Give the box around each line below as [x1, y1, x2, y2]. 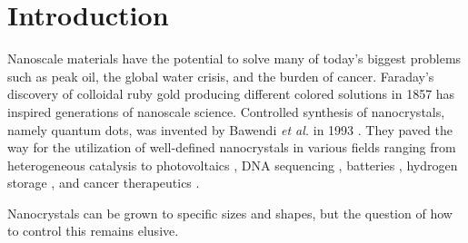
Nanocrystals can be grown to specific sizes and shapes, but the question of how [7, 203, 453, 222]
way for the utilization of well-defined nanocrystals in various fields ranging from [7, 138, 456, 157]
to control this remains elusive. [7, 221, 179, 240]
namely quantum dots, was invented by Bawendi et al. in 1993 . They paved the [7, 120, 453, 139]
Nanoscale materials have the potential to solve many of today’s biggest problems [7, 49, 462, 68]
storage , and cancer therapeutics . [7, 173, 200, 192]
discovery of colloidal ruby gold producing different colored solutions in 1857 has [7, 84, 455, 103]
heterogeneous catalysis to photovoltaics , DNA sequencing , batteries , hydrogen [7, 155, 458, 174]
